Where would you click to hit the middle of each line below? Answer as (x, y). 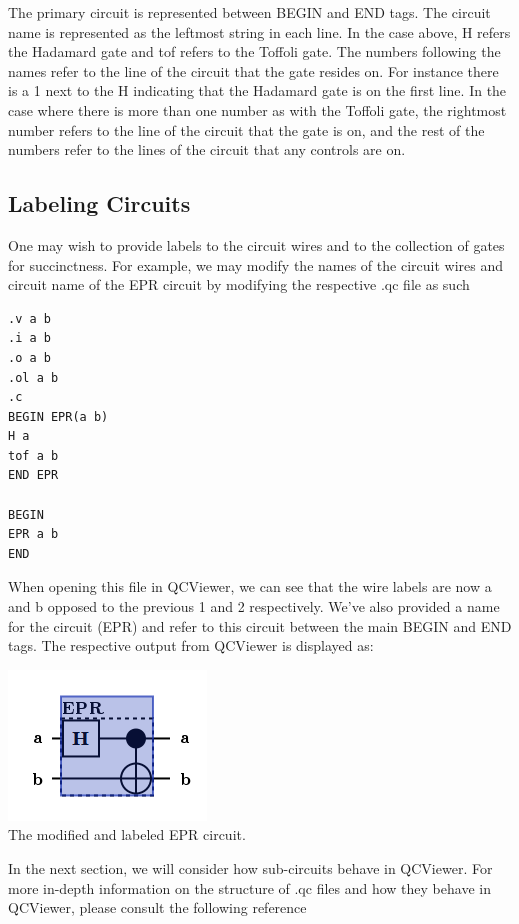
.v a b (29, 318)
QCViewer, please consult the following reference (157, 907)
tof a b (33, 455)
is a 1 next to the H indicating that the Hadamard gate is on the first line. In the (257, 90)
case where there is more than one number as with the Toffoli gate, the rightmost (257, 109)
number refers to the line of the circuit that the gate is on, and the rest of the (246, 129)
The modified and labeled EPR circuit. (127, 834)
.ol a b (33, 377)
